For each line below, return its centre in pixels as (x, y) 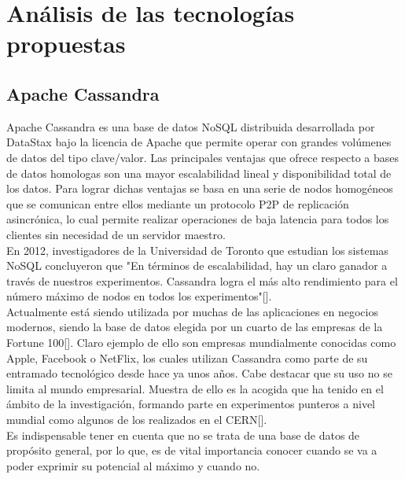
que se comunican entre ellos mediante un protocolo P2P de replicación (178, 203)
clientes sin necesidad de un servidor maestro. (116, 234)
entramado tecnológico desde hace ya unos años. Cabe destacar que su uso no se (199, 373)
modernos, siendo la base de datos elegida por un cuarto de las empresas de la (195, 327)
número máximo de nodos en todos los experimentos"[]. (139, 296)
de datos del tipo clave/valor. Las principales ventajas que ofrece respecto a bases (202, 157)
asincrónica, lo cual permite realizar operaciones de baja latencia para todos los (198, 219)
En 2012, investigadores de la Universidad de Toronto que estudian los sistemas (197, 250)
